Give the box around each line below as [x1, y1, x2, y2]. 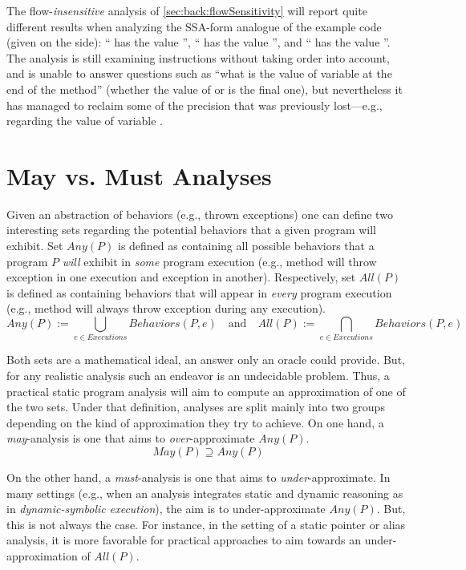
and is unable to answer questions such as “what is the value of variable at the [6, 65, 392, 82]
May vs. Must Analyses [6, 159, 272, 192]
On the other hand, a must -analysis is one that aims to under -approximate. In [6, 468, 391, 485]
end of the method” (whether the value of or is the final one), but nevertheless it [6, 80, 403, 97]
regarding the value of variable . [6, 112, 163, 129]
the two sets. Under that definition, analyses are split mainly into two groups [6, 398, 385, 415]
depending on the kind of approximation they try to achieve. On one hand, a [6, 414, 384, 431]
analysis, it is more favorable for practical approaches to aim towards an [6, 532, 361, 548]
